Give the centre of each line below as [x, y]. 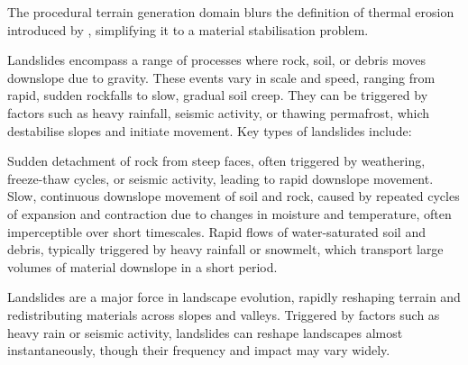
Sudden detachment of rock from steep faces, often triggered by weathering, [216, 161]
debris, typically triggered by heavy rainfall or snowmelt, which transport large [225, 249]
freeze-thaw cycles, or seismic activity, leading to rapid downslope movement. [220, 178]
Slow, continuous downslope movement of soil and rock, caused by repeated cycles [234, 196]
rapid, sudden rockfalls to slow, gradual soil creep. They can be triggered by [218, 95]
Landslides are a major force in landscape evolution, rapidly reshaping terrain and [234, 297]
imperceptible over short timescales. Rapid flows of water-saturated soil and [216, 231]
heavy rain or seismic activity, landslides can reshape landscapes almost [205, 332]
